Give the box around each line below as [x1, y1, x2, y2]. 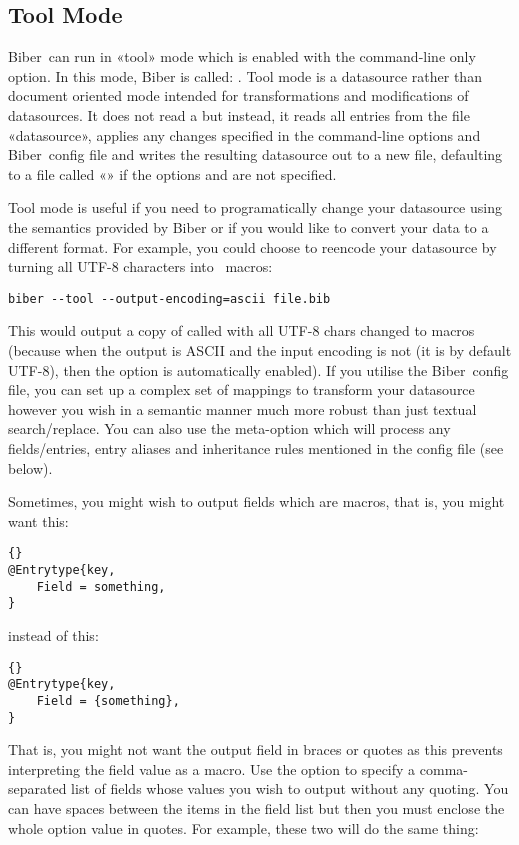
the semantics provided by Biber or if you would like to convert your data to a [8, 216, 489, 237]
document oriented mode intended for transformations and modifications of [8, 85, 469, 106]
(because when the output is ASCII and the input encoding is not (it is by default [8, 339, 512, 360]
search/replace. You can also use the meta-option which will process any [8, 418, 451, 439]
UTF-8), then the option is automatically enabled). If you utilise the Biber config [8, 359, 509, 380]
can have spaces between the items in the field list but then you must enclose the [8, 797, 505, 818]
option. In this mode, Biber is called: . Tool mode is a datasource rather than [8, 65, 482, 86]
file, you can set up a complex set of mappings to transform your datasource [8, 379, 475, 400]
